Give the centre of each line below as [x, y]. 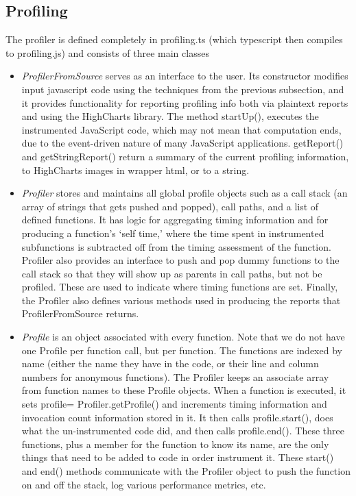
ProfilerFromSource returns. [80, 313]
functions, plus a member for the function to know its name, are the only [175, 444]
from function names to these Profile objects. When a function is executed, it [184, 390]
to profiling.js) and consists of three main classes [107, 52]
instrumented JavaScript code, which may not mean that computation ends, [181, 129]
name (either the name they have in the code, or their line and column [170, 363]
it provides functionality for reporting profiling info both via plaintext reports [185, 102]
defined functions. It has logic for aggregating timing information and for [175, 220]
